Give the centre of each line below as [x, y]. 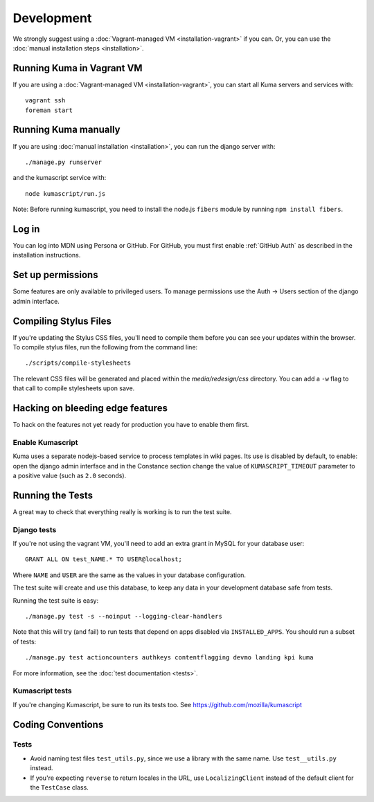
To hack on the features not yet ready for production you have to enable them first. [131, 425]
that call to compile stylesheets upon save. [74, 388]
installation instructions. [47, 255]
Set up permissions [55, 275]
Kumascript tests [42, 691]
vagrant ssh [45, 101]
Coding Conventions [58, 724]
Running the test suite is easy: [56, 600]
